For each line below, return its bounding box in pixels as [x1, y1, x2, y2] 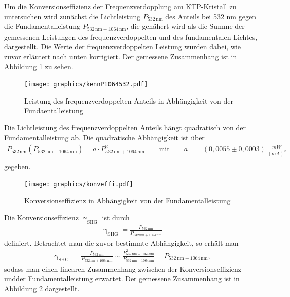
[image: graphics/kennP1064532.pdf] [24, 81, 148, 88]
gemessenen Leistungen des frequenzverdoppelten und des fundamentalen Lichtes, [4, 31, 258, 42]
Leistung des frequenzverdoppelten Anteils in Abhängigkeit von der [24, 95, 234, 106]
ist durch [102, 212, 130, 222]
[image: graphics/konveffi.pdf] [24, 180, 133, 188]
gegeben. [4, 160, 31, 171]
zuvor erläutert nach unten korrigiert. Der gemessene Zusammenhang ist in [4, 51, 237, 61]
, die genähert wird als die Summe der [126, 21, 245, 31]
